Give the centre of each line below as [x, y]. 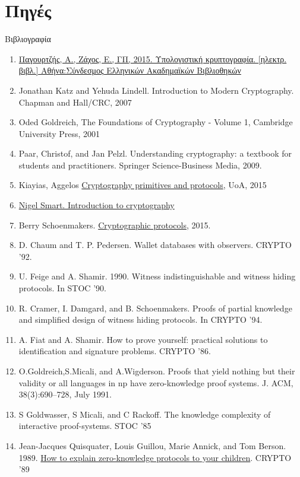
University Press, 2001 [59, 133]
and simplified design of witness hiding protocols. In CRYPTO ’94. [140, 319]
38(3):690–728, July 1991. [65, 394]
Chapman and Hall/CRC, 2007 [75, 102]
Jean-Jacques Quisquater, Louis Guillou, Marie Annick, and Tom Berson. [152, 445]
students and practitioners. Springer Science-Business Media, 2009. [140, 165]
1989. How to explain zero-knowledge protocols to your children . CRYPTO [155, 457]
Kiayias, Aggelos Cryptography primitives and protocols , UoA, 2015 [143, 185]
